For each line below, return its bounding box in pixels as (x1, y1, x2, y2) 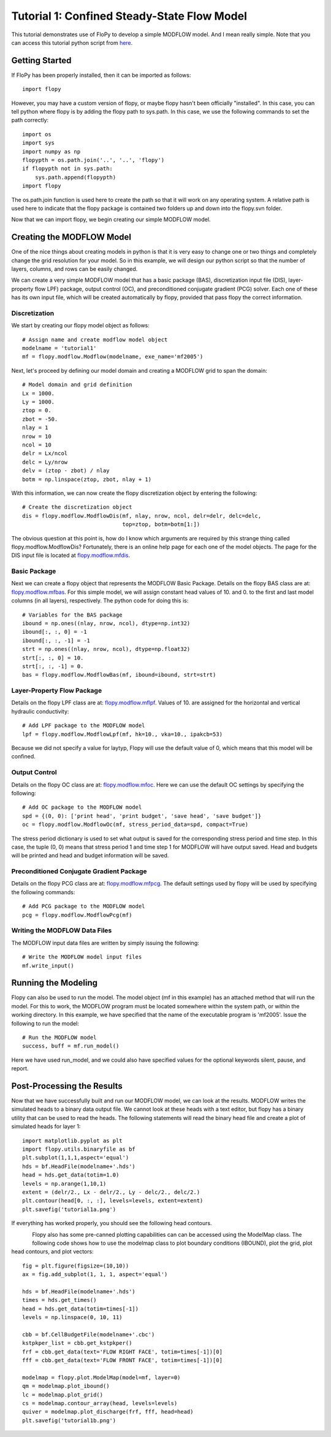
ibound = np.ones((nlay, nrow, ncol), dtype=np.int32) (22, 620, 191, 626)
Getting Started (11, 55, 72, 66)
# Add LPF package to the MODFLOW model (22, 722, 145, 729)
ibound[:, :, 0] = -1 (22, 628, 87, 636)
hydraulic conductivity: (11, 707, 69, 715)
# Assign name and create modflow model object (22, 336, 168, 343)
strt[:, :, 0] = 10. (22, 654, 84, 661)
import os (22, 131, 51, 138)
